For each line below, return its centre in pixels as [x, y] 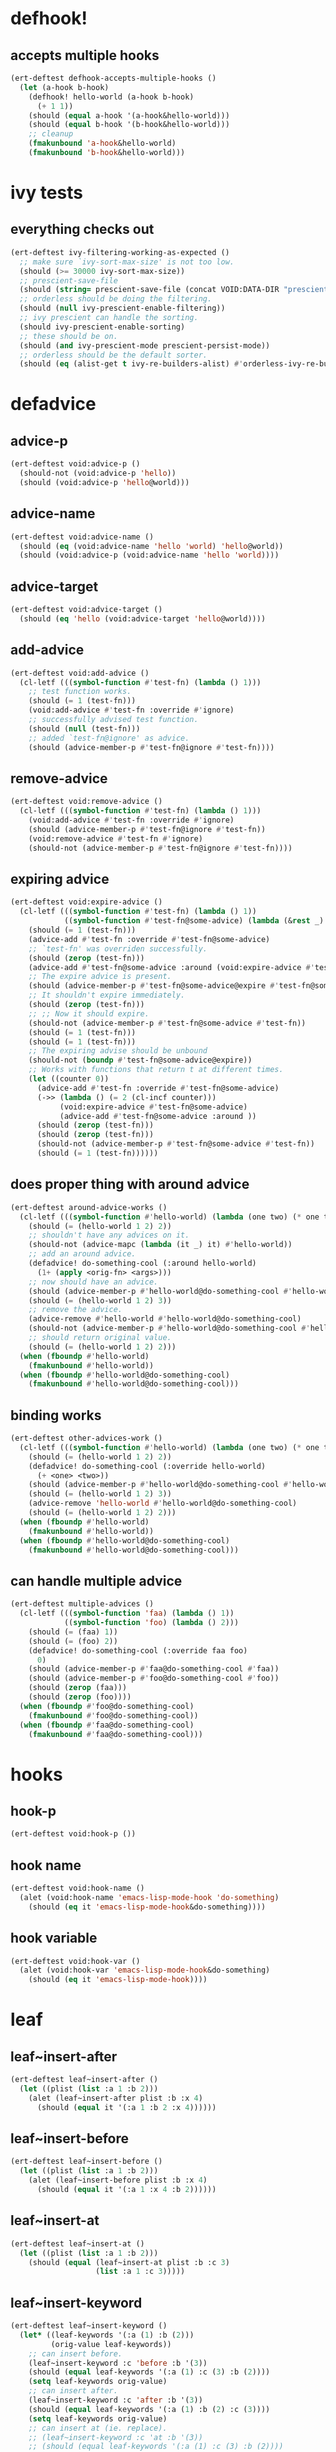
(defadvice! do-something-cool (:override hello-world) [147, 1466]
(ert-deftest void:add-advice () [80, 673]
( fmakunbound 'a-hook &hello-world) [102, 143]
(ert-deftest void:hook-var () [75, 1961]
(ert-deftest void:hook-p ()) [73, 1834]
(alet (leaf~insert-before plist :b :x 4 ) [118, 2180]
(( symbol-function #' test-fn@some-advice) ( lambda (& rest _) [194, 921]
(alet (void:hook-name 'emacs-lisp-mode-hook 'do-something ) [149, 1897]
